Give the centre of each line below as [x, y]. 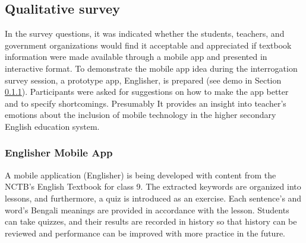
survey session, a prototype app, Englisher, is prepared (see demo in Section [143, 80]
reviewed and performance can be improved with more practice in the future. [145, 233]
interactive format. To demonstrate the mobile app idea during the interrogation [151, 68]
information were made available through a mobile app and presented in [136, 57]
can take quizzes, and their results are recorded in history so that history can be [151, 221]
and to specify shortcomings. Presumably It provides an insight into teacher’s [146, 103]
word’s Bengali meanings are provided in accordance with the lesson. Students [147, 210]
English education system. [52, 126]
